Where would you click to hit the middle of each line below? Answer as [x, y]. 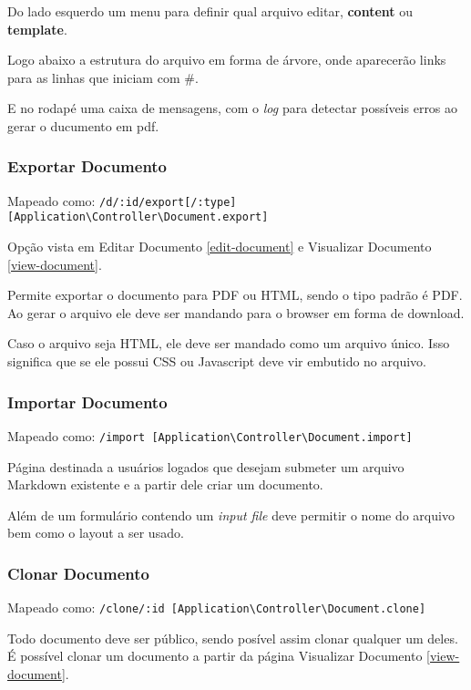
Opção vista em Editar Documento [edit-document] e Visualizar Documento [220, 247]
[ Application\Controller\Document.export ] [138, 217]
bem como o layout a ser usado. [96, 533]
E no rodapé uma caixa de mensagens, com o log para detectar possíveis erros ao [233, 108]
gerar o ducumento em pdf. [83, 125]
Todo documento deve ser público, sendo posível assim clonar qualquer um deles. [233, 638]
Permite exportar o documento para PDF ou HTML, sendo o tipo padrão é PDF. [235, 295]
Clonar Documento [78, 573]
